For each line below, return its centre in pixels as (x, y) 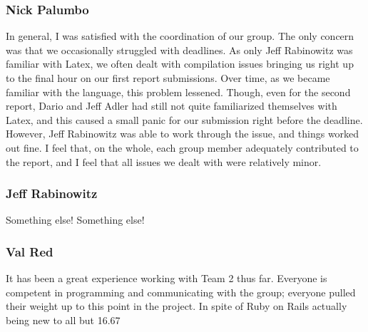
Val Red (30, 251)
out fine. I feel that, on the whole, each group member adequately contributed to (182, 147)
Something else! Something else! (75, 220)
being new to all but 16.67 (63, 320)
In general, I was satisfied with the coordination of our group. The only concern (180, 36)
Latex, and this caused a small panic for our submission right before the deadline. (184, 119)
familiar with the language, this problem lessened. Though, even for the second (178, 92)
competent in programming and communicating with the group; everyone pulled (181, 292)
